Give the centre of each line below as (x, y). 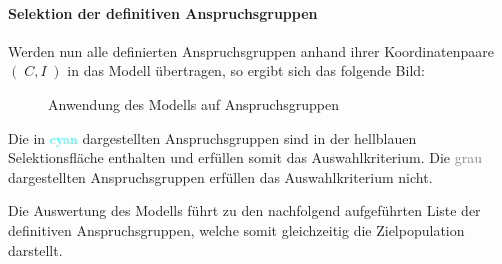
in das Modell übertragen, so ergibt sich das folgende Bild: (246, 70)
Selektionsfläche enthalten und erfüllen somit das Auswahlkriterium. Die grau (245, 157)
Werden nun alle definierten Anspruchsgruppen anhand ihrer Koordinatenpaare (251, 50)
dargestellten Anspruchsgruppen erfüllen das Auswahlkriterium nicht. (220, 176)
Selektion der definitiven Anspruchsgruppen (163, 12)
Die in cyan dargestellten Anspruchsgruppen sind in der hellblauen (212, 137)
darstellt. (35, 249)
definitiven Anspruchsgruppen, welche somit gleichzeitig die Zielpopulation (236, 229)
